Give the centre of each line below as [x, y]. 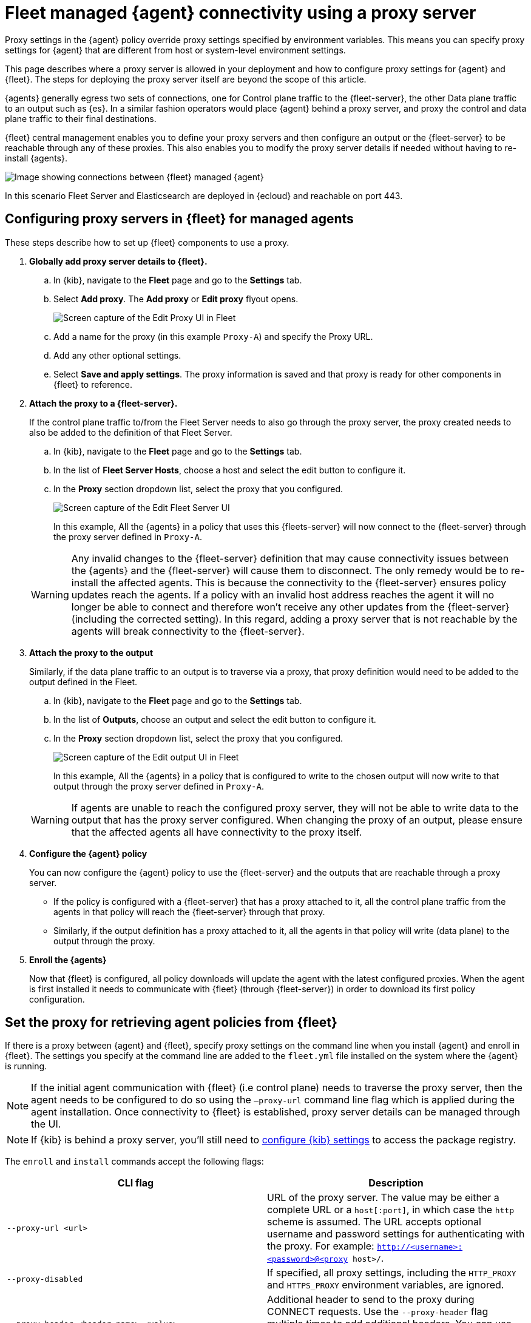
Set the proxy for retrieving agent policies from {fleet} [171, 1023]
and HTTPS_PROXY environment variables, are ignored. [386, 1285]
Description [396, 1183]
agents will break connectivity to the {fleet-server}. [188, 631]
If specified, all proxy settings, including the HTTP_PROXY [392, 1273]
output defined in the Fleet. [83, 682]
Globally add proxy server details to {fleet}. [118, 261]
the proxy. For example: [321, 1246]
